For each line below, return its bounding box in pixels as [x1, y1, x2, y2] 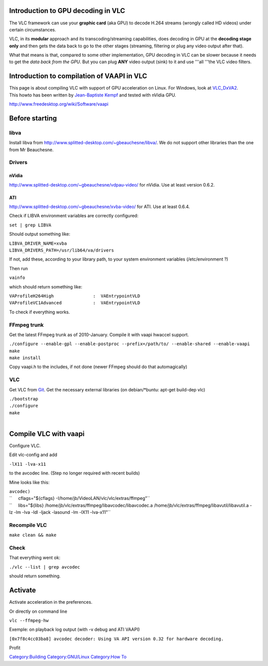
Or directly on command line [9, 608, 67, 614]
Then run [9, 265, 28, 271]
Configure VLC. [9, 443, 41, 449]
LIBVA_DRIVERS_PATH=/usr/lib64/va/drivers [9, 248, 114, 253]
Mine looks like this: [9, 479, 50, 485]
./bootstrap [9, 396, 38, 401]
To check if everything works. [9, 309, 70, 315]
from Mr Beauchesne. [9, 147, 54, 153]
